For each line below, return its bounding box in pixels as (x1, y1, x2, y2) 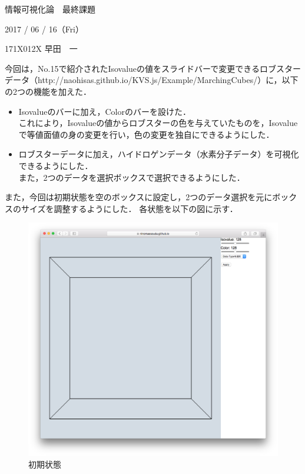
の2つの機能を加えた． (5, 85, 91, 97)
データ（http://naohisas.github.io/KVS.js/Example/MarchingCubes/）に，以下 (5, 74, 299, 86)
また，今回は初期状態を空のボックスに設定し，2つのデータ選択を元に (5, 191, 273, 203)
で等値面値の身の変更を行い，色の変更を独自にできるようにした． (18, 128, 274, 140)
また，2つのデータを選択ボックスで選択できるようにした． (18, 171, 245, 183)
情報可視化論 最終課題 (5, 3, 95, 15)
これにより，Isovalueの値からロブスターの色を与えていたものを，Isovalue (18, 117, 298, 129)
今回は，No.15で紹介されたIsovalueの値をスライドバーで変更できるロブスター (5, 62, 301, 74)
